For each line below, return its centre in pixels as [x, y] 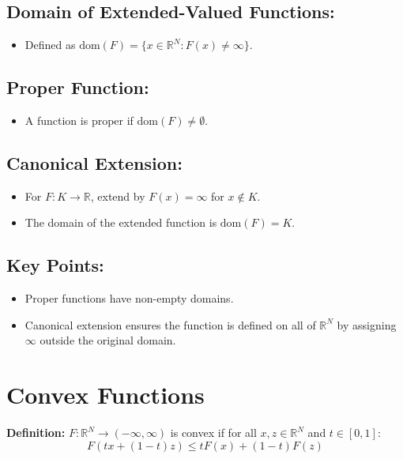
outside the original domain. [108, 340]
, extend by [118, 196]
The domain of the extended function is [121, 222]
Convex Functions [105, 395]
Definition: [36, 433]
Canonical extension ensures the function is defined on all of [170, 324]
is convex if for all [213, 433]
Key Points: [55, 265]
